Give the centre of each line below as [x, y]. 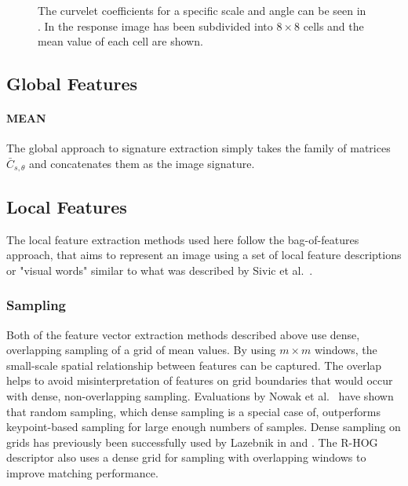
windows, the [346, 350]
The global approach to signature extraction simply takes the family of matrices [199, 148]
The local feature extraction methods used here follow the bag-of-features [183, 239]
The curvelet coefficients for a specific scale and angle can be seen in [202, 10]
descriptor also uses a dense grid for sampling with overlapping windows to [186, 457]
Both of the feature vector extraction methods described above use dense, [183, 334]
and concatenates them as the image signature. [142, 163]
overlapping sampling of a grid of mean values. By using [141, 350]
